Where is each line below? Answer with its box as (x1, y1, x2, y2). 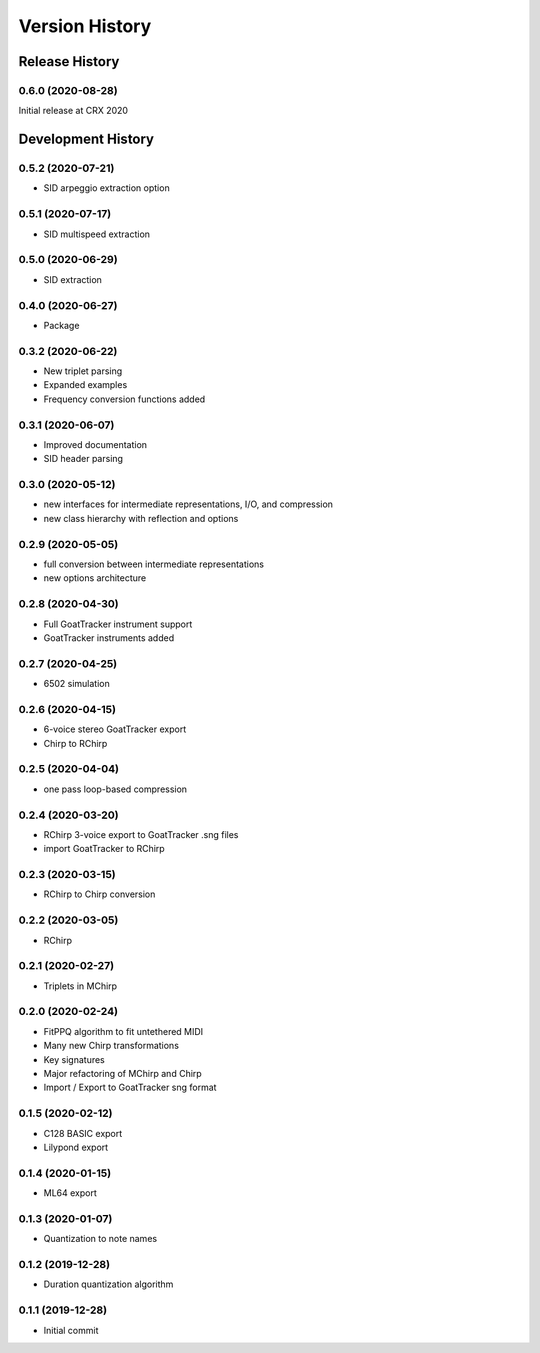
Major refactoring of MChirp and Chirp (43, 1068, 202, 1080)
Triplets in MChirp (43, 980, 118, 992)
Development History (18, 131, 155, 148)
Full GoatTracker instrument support (43, 618, 193, 630)
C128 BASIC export (43, 1127, 123, 1139)
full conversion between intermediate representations (43, 558, 265, 570)
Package (43, 319, 80, 331)
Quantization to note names (43, 1233, 158, 1245)
